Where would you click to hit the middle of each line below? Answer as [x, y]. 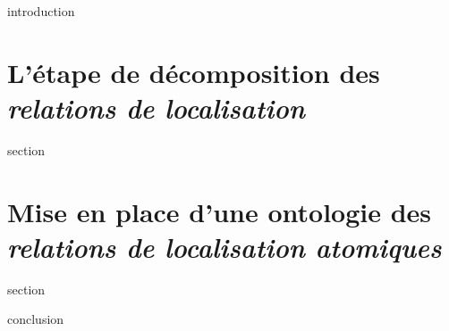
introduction [41, 11]
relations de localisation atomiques [224, 246]
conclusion [36, 319]
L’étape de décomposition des [194, 72]
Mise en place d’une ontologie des [220, 211]
